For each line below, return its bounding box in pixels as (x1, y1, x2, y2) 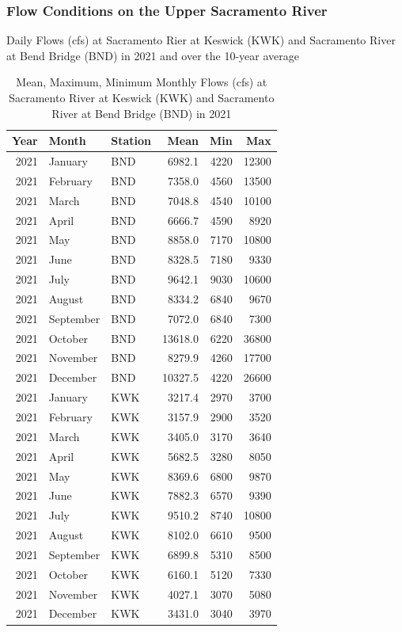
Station (111, 132, 152, 149)
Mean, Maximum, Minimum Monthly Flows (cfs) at (16, 74, 267, 90)
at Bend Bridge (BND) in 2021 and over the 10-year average (6, 47, 299, 63)
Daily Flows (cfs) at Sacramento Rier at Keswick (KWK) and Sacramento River (6, 32, 396, 48)
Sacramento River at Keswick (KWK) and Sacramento (9, 89, 275, 105)
